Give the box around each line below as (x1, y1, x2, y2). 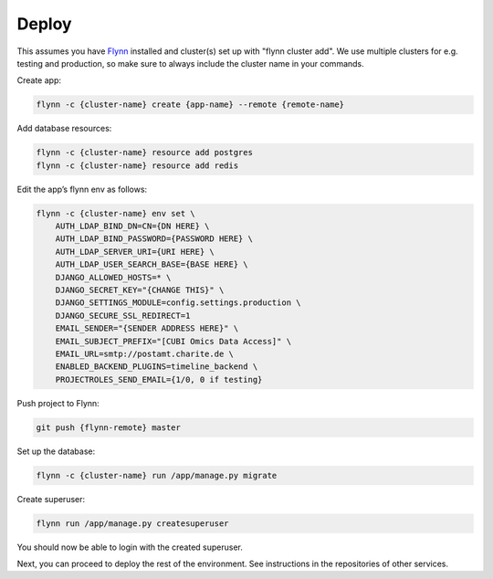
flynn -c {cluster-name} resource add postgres (36, 147, 253, 158)
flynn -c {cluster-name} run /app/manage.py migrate (36, 470, 278, 480)
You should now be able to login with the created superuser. (16, 542, 244, 553)
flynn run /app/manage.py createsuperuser (36, 518, 229, 529)
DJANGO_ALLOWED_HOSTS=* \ (55, 272, 172, 282)
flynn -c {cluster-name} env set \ (36, 208, 195, 218)
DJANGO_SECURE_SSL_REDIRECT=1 (55, 311, 191, 321)
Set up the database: (16, 446, 96, 457)
